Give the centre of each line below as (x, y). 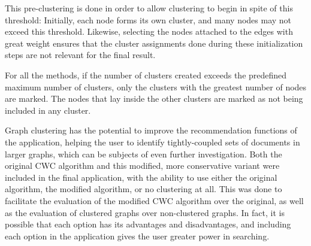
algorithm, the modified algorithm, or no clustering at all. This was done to (144, 189)
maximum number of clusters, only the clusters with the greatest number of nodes (156, 86)
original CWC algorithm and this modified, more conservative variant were (142, 165)
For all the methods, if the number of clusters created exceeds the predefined (146, 75)
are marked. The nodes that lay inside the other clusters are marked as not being (154, 98)
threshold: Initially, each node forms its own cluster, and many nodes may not (148, 19)
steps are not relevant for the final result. (80, 55)
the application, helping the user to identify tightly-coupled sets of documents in (153, 142)
